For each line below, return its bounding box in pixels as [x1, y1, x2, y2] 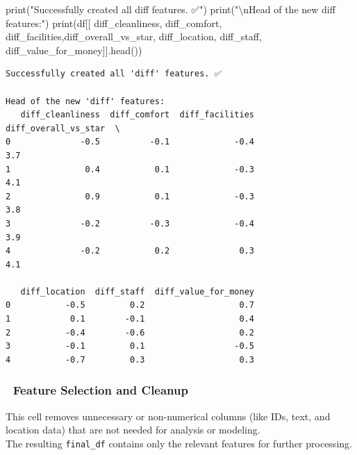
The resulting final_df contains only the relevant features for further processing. [6, 436, 352, 450]
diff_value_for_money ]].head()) [6, 42, 142, 57]
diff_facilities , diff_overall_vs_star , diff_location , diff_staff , [6, 29, 262, 44]
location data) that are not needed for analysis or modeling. [6, 422, 260, 437]
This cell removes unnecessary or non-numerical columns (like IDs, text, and [6, 408, 331, 423]
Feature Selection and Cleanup [13, 381, 188, 399]
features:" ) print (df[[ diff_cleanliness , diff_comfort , [6, 15, 222, 30]
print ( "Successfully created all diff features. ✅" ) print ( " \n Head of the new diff [6, 2, 335, 16]
